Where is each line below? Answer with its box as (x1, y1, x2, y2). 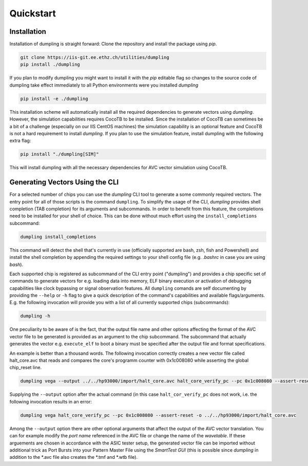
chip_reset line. (9, 364, 42, 371)
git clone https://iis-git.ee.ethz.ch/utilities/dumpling (20, 54, 169, 60)
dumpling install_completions (20, 234, 97, 239)
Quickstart (9, 8, 56, 19)
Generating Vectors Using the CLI (9, 178, 119, 187)
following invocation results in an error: (9, 398, 92, 404)
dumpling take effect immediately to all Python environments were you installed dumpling (9, 82, 199, 88)
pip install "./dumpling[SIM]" (20, 151, 100, 157)
